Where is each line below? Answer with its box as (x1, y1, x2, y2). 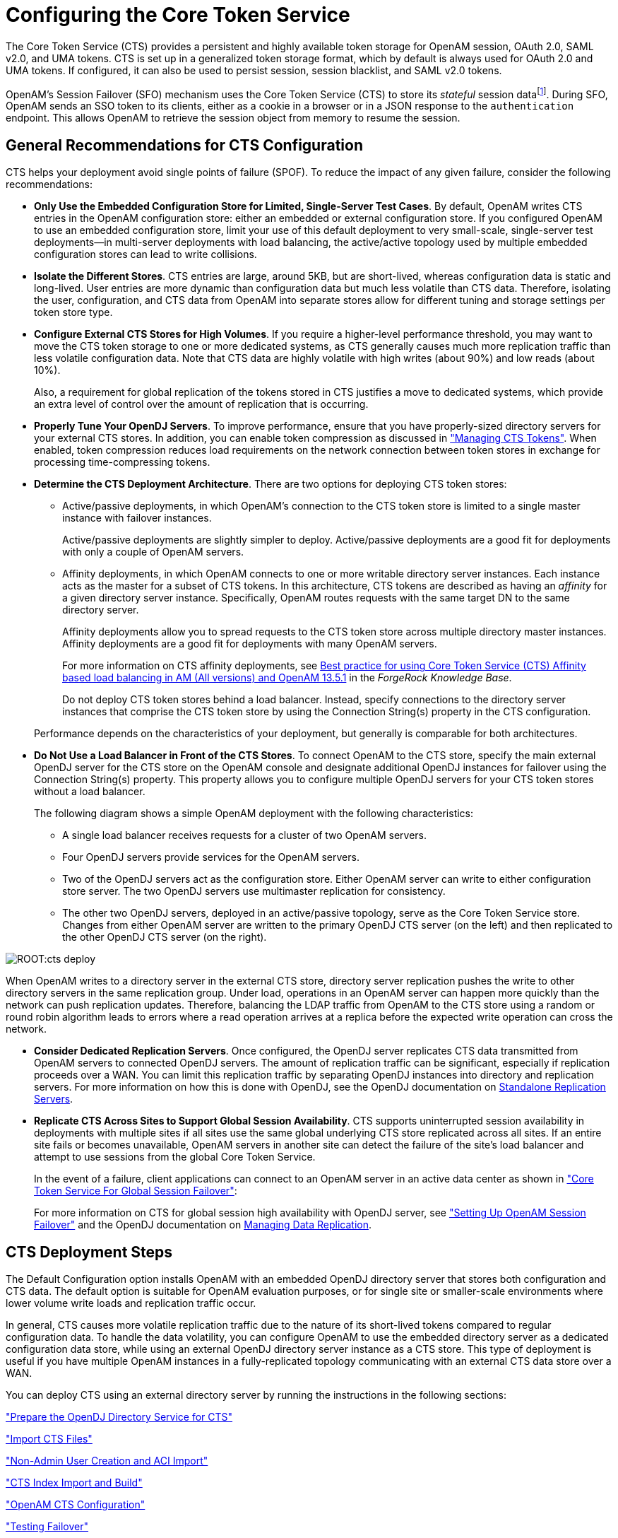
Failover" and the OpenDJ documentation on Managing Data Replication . (34, 1219, 372, 1231)
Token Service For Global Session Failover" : (34, 1185, 237, 1197)
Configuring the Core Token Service (6, 3, 350, 27)
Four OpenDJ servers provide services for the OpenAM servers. (62, 851, 359, 864)
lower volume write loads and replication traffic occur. (6, 1297, 256, 1310)
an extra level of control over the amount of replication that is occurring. (34, 398, 369, 411)
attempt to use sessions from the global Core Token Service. (34, 1151, 316, 1163)
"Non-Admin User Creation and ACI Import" (6, 1455, 208, 1467)
